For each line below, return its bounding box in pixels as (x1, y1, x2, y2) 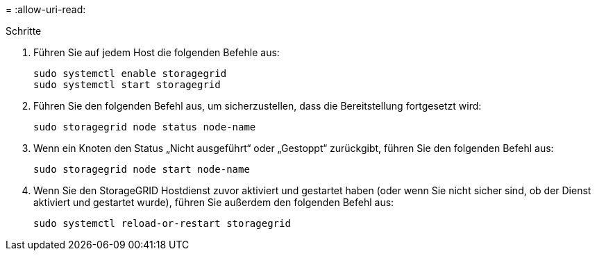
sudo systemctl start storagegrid (33, 79, 221, 90)
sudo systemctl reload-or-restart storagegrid (33, 218, 291, 229)
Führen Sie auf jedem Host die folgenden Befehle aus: (33, 46, 280, 58)
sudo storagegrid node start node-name (33, 164, 250, 175)
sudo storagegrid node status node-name (33, 121, 256, 133)
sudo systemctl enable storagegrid (33, 68, 227, 79)
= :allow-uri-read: (6, 3, 86, 15)
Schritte (6, 25, 42, 37)
